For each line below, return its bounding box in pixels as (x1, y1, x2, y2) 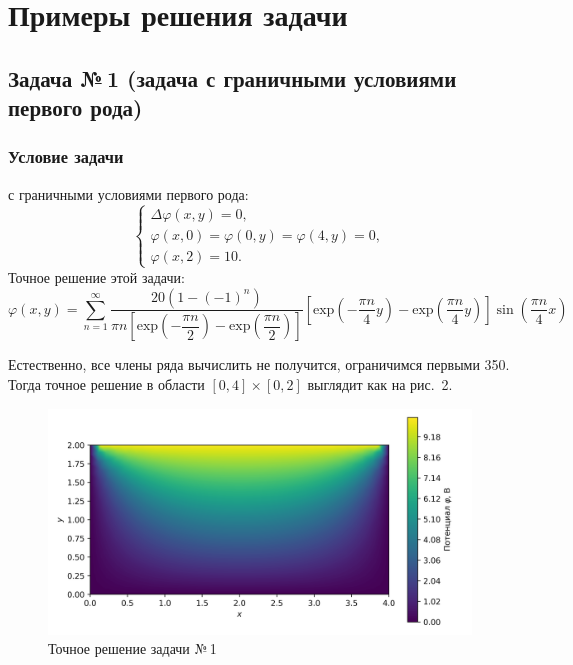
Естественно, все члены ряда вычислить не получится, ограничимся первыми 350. (8, 354, 510, 375)
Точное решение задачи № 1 (48, 638, 217, 659)
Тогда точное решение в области (8, 374, 205, 394)
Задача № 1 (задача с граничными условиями (8, 62, 457, 93)
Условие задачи (8, 144, 124, 169)
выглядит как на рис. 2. (307, 374, 453, 394)
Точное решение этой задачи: (8, 266, 185, 287)
